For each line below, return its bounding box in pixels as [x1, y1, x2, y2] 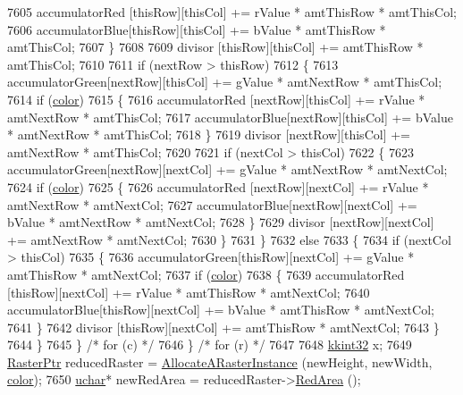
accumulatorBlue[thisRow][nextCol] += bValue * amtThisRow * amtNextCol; [7, 300, 434, 319]
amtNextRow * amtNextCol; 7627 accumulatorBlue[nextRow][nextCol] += [7, 195, 417, 214]
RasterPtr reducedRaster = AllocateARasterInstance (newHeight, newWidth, [7, 352, 433, 371]
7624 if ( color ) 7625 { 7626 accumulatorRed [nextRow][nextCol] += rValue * [7, 177, 429, 196]
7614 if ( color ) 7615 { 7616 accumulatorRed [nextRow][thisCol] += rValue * [7, 89, 425, 108]
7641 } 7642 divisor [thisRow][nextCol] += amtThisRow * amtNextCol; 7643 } [7, 317, 440, 336]
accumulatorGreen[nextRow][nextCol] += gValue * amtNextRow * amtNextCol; [7, 160, 448, 179]
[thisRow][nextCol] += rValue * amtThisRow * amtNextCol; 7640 [7, 282, 370, 301]
